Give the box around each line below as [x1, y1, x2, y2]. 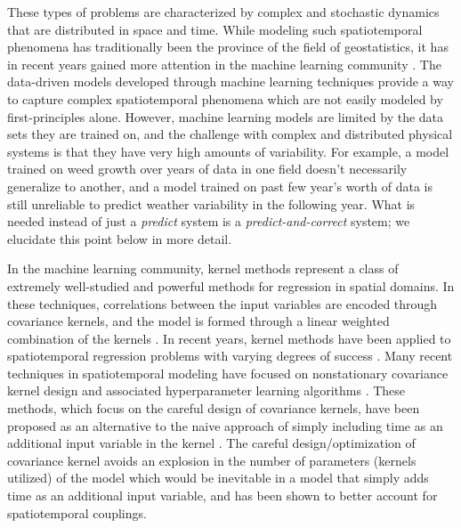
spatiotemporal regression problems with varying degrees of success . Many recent [7, 346, 453, 365]
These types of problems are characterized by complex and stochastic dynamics [7, 3, 440, 20]
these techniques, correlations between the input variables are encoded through [7, 294, 438, 313]
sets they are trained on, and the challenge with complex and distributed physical [7, 125, 453, 143]
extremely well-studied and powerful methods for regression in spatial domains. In [7, 276, 455, 295]
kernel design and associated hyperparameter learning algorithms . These [7, 381, 406, 400]
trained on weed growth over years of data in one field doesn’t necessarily [7, 159, 408, 178]
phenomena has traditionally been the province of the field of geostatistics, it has [7, 37, 449, 56]
